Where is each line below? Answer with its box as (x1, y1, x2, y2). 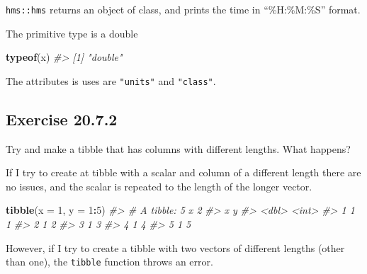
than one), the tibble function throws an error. (6, 254, 213, 269)
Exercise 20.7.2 (6, 108, 118, 130)
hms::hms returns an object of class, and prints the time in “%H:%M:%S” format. (6, 2, 361, 16)
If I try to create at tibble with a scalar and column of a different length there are (6, 165, 361, 180)
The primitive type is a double (6, 25, 138, 40)
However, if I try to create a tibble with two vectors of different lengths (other (6, 240, 345, 255)
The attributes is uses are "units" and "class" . (6, 73, 216, 88)
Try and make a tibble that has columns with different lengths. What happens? (6, 141, 351, 156)
